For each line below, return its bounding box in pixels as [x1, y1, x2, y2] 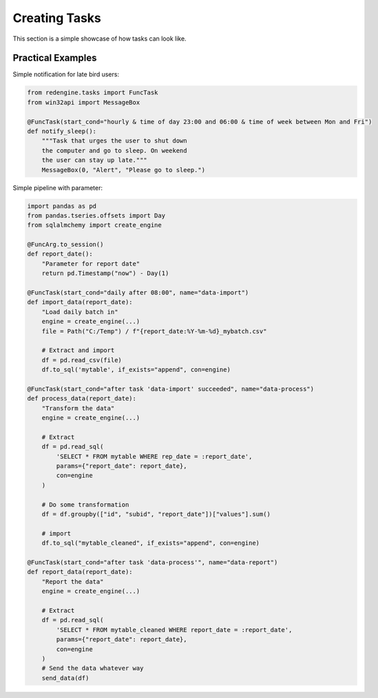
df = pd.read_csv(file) [41, 356, 122, 364]
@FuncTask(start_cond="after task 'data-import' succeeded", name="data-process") [27, 385, 315, 392]
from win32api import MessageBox [27, 98, 140, 106]
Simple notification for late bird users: [12, 70, 120, 78]
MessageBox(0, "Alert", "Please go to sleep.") [41, 166, 206, 173]
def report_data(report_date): [27, 568, 134, 576]
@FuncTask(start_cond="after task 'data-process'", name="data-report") [27, 558, 278, 566]
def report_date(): [27, 250, 93, 258]
